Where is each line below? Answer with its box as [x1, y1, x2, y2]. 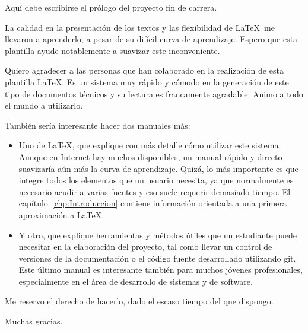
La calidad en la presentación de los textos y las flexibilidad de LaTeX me [5, 21, 275, 33]
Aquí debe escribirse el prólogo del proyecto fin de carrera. [5, 1, 217, 13]
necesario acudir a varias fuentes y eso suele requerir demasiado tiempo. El [18, 185, 291, 198]
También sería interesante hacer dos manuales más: [5, 119, 190, 131]
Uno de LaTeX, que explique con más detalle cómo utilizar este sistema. [18, 139, 281, 151]
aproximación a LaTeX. [18, 208, 104, 221]
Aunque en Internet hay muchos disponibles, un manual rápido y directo [18, 150, 282, 163]
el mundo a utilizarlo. [5, 99, 83, 112]
